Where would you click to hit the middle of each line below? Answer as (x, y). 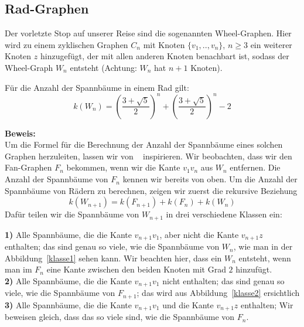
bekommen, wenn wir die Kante (123, 167)
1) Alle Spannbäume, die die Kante (68, 234)
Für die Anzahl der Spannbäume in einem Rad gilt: (97, 87)
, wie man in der (263, 246)
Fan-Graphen (28, 167)
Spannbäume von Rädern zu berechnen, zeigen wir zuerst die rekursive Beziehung (151, 190)
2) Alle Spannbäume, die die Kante (68, 280)
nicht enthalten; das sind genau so (223, 280)
